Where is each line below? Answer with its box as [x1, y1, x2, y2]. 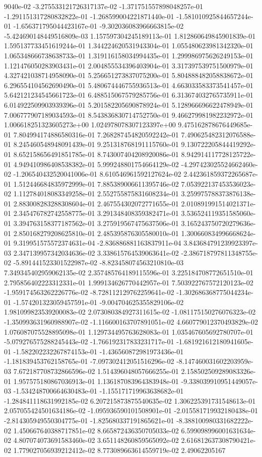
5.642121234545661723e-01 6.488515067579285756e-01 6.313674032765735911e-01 [4, 90, 253, 100]
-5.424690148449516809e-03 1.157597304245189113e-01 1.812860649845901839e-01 [4, 30, 256, 41]
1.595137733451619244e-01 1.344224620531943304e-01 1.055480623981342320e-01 [4, 40, 253, 51]
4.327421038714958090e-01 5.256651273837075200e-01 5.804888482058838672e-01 [4, 70, 253, 81]
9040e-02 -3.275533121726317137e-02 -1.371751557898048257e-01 [4, 1, 204, 11]
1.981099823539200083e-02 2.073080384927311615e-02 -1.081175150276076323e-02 [4, 307, 256, 317]
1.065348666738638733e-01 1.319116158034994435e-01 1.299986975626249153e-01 [4, 50, 253, 60]
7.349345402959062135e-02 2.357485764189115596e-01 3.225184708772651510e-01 [4, 267, 253, 278]
